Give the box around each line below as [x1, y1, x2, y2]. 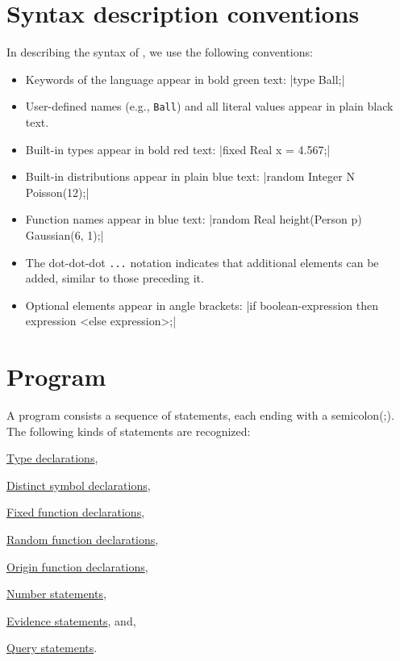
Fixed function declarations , [6, 504, 145, 521]
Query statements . [6, 639, 98, 656]
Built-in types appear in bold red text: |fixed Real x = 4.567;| [25, 140, 331, 157]
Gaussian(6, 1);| [25, 226, 104, 243]
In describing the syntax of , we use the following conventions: [6, 44, 313, 61]
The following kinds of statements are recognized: [6, 422, 251, 439]
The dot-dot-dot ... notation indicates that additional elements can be [25, 253, 379, 270]
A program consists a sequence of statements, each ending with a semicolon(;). [6, 407, 394, 424]
